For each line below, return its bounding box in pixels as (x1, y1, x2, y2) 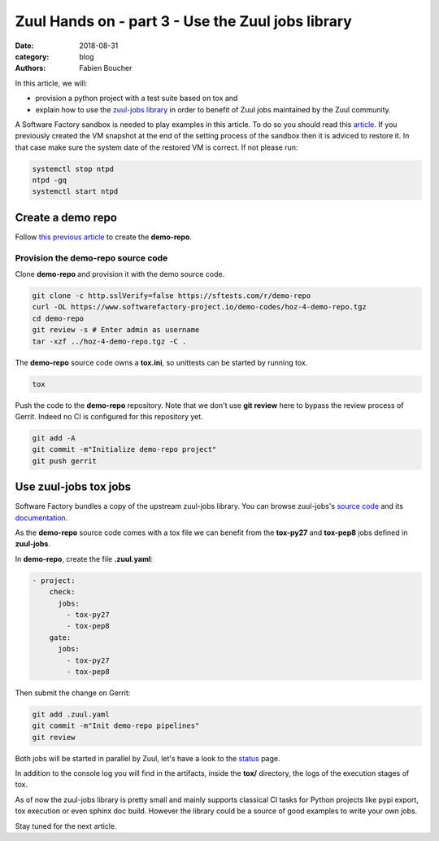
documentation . (15, 513, 68, 523)
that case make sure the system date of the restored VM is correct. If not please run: (15, 142, 298, 152)
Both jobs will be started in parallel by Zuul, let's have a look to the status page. (15, 753, 280, 763)
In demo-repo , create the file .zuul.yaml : (15, 554, 154, 563)
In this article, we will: (15, 78, 88, 88)
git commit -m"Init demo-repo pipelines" (32, 721, 200, 730)
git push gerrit (32, 456, 98, 466)
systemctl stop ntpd (32, 164, 114, 173)
